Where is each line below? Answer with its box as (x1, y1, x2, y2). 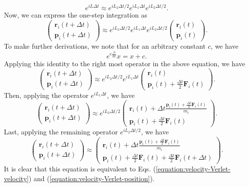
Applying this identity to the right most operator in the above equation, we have (4, 58, 245, 68)
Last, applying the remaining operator (4, 127, 118, 137)
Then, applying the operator (4, 90, 89, 100)
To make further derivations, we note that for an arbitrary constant (4, 40, 206, 51)
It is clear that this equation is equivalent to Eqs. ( (4, 163, 156, 173)
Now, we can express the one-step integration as (4, 10, 147, 20)
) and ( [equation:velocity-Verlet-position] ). (28, 173, 154, 183)
